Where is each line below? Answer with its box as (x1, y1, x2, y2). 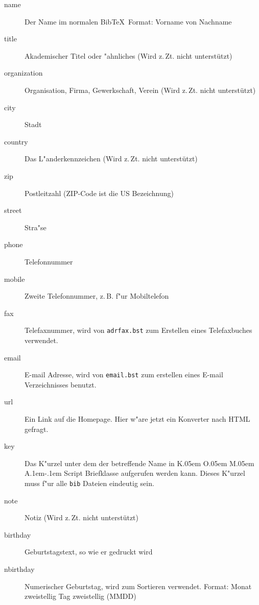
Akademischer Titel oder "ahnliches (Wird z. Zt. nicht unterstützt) (25, 50, 232, 61)
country (4, 136, 28, 147)
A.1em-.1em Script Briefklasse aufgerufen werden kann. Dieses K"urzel (25, 468, 245, 478)
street (4, 205, 22, 215)
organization (4, 67, 43, 78)
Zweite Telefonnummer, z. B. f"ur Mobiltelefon (25, 291, 169, 301)
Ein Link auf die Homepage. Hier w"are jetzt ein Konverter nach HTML (25, 413, 250, 424)
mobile (4, 273, 25, 284)
